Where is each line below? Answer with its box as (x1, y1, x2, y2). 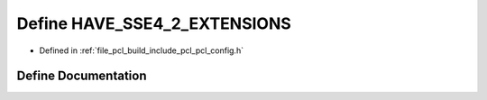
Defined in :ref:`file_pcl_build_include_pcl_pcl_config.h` (39, 45, 243, 56)
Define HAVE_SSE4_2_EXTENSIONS (16, 14, 292, 33)
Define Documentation (16, 68, 147, 84)
